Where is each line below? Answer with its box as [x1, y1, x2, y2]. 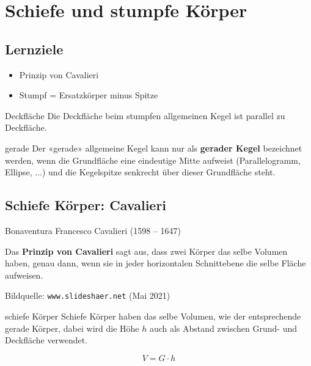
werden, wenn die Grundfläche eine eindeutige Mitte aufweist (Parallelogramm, [5, 153, 301, 166]
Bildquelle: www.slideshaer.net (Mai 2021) [5, 289, 170, 302]
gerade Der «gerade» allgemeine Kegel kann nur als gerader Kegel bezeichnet [5, 141, 302, 154]
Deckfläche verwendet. [5, 334, 88, 346]
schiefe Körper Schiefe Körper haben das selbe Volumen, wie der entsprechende [5, 309, 301, 322]
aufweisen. [5, 268, 43, 281]
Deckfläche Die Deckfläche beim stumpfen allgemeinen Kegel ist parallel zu [5, 109, 285, 122]
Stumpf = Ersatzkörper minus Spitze [19, 89, 158, 101]
